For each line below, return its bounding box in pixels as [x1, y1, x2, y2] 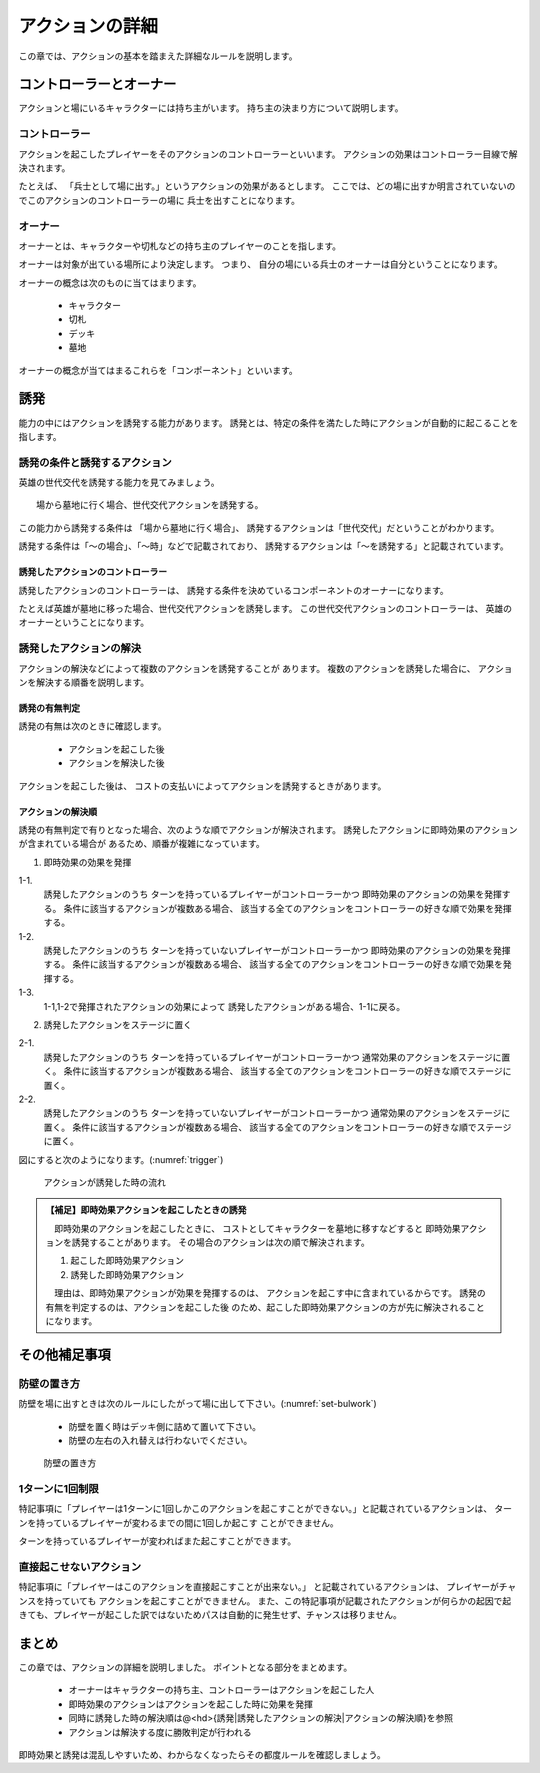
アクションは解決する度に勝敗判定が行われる [68, 1726, 252, 1738]
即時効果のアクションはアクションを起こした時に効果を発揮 [68, 1698, 314, 1710]
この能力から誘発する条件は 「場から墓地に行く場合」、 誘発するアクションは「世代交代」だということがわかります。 [18, 521, 500, 534]
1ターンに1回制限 [18, 1482, 99, 1496]
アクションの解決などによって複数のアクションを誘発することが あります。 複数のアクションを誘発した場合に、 [18, 662, 476, 674]
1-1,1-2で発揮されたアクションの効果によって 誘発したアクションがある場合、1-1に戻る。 [43, 1000, 406, 1012]
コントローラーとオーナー [18, 76, 177, 93]
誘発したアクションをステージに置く [43, 1018, 193, 1030]
